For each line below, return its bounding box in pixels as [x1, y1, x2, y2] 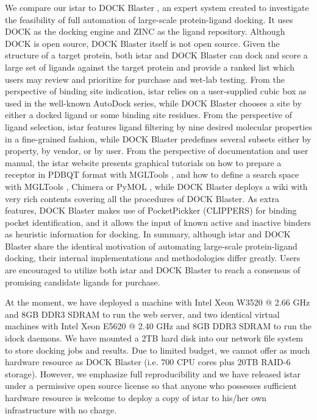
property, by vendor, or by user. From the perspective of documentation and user [5, 144, 308, 157]
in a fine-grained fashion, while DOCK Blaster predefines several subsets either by [5, 132, 312, 145]
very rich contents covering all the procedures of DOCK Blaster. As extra [5, 192, 280, 205]
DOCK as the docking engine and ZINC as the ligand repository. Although [5, 25, 285, 38]
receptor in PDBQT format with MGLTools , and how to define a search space [5, 168, 299, 181]
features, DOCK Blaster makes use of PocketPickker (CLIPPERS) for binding [5, 204, 297, 217]
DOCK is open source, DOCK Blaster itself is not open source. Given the [5, 37, 280, 49]
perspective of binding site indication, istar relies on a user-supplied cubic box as [5, 85, 307, 97]
